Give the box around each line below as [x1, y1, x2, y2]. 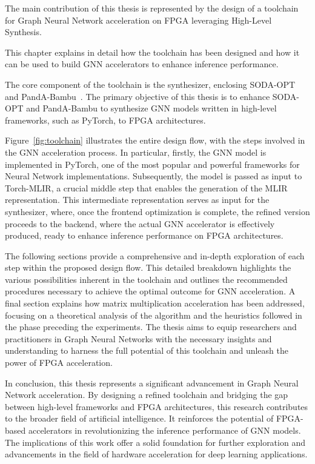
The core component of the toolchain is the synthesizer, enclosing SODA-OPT [5, 78, 296, 90]
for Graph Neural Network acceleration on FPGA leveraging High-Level [5, 13, 272, 26]
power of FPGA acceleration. [5, 356, 113, 369]
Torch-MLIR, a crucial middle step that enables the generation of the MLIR [5, 181, 288, 194]
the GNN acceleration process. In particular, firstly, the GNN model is [5, 145, 267, 158]
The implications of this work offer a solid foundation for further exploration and [5, 436, 305, 448]
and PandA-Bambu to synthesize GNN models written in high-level [26, 102, 277, 114]
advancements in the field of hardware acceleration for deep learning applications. [5, 448, 308, 460]
